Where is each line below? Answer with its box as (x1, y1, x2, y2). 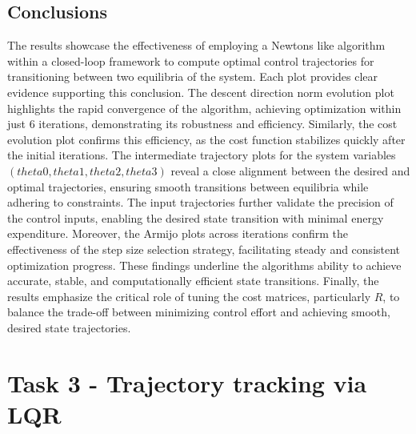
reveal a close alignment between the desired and (170, 162, 410, 179)
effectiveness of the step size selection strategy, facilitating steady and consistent (7, 240, 401, 257)
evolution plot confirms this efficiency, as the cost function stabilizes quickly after (7, 131, 406, 147)
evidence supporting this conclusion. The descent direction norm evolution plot (7, 83, 394, 100)
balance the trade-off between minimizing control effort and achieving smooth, (7, 303, 390, 320)
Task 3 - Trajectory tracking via (7, 366, 367, 399)
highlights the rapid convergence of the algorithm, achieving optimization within (7, 99, 402, 116)
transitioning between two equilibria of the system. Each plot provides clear (7, 68, 378, 85)
